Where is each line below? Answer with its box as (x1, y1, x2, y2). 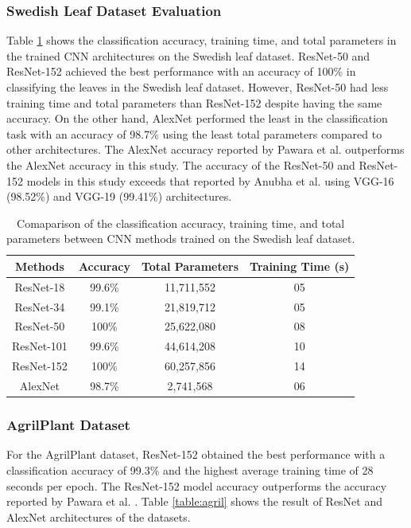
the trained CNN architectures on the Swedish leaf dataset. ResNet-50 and (6, 47, 370, 64)
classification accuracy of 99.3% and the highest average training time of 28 (6, 461, 374, 478)
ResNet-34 (14, 298, 65, 315)
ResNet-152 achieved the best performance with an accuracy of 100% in (6, 63, 356, 80)
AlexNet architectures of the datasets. (6, 508, 191, 525)
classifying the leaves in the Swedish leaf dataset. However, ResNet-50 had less (6, 79, 389, 95)
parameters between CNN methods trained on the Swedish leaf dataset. (6, 230, 355, 247)
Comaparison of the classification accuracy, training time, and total (17, 214, 345, 231)
